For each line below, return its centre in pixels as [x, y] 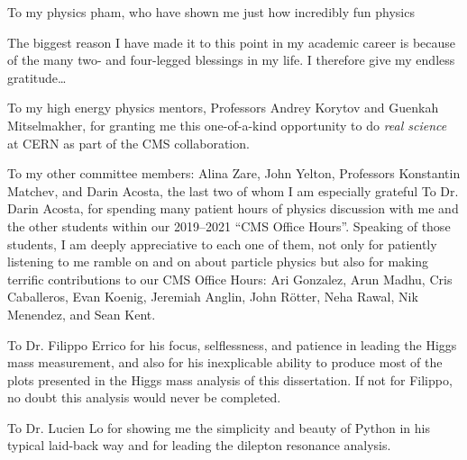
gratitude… [37, 77]
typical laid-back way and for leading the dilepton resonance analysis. [199, 445]
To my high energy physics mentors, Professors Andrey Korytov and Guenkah [223, 108]
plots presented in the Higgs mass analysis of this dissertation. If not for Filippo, [230, 379]
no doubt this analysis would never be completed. [144, 397]
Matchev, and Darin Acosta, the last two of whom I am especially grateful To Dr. [233, 190]
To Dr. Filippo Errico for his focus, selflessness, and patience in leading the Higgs [232, 344]
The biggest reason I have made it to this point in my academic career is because [232, 42]
